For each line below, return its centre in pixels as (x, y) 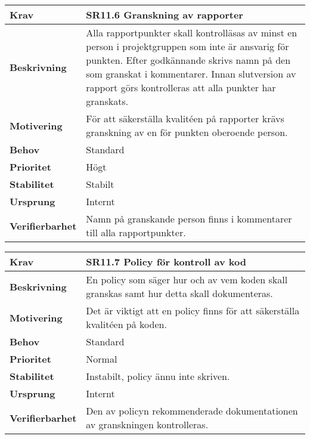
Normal (102, 359)
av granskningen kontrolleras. (147, 424)
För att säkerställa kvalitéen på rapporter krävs (185, 118)
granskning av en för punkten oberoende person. (187, 132)
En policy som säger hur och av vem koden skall (187, 279)
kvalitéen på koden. (126, 324)
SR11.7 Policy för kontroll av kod (166, 262)
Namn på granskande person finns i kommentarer (189, 219)
